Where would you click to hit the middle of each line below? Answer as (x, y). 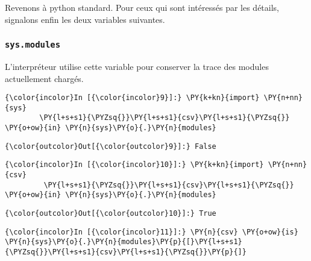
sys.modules (33, 45)
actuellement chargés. (44, 78)
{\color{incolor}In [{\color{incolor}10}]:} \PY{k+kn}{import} (134, 165)
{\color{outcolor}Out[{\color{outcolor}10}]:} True (111, 214)
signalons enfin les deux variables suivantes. (85, 19)
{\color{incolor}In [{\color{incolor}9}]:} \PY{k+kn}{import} (132, 98)
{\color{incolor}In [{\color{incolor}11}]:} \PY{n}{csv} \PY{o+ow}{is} (152, 232)
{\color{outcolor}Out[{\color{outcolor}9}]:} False (111, 146)
